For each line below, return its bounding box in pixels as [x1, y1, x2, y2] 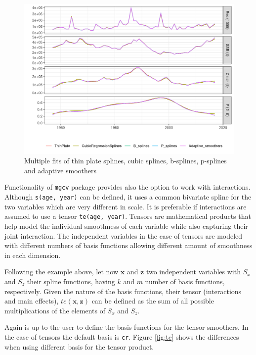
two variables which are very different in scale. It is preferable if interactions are [4, 201, 247, 211]
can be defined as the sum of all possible [91, 296, 214, 306]
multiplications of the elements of [4, 305, 105, 315]
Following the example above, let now [4, 266, 119, 277]
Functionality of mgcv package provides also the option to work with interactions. [4, 182, 251, 192]
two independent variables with [146, 266, 241, 277]
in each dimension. [4, 250, 61, 260]
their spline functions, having [27, 276, 115, 286]
